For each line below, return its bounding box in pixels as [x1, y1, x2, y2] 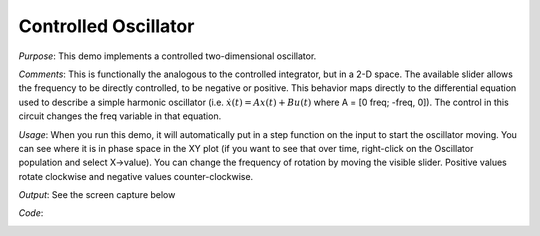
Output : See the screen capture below [18, 189, 176, 201]
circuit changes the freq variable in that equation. [18, 110, 222, 122]
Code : [18, 207, 44, 219]
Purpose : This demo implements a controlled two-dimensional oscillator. [18, 50, 317, 62]
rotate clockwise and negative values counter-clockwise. [18, 170, 254, 182]
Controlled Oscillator [18, 15, 195, 37]
